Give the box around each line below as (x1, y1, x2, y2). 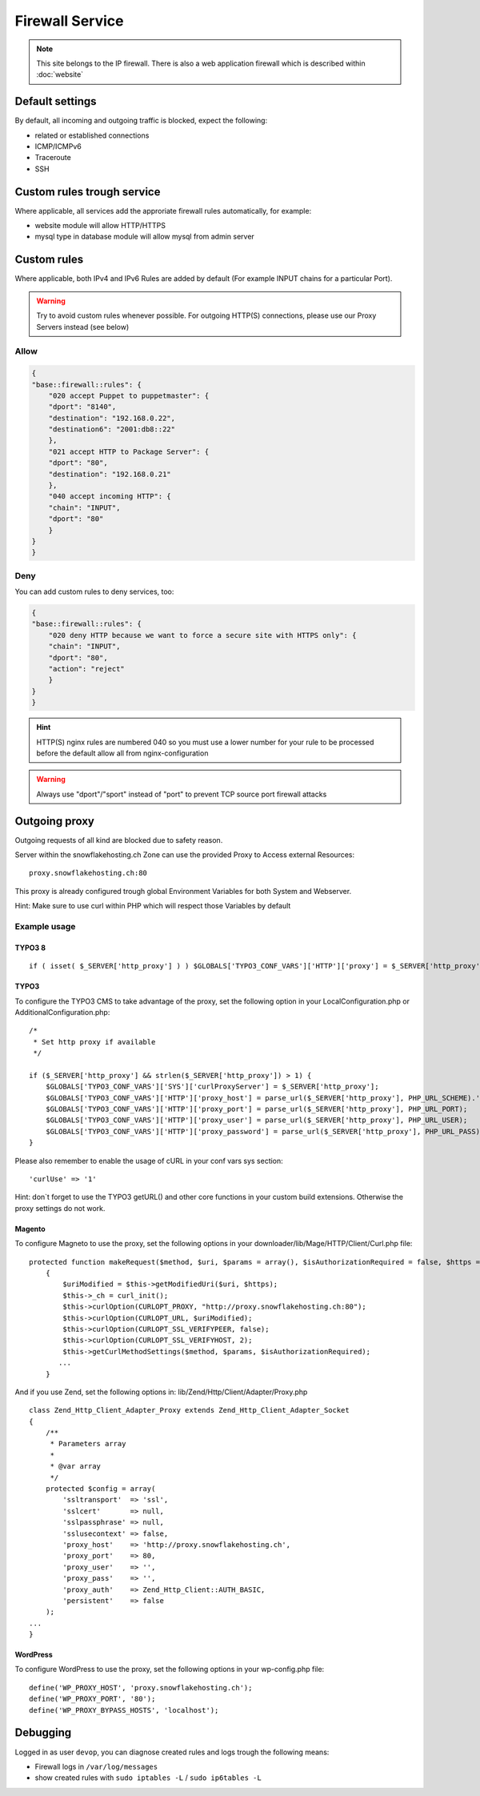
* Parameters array (50, 1439, 126, 1449)
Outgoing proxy (14, 814, 95, 828)
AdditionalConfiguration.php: (14, 1007, 110, 1016)
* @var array (50, 1461, 102, 1471)
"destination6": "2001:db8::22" (48, 425, 176, 434)
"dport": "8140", (48, 403, 117, 411)
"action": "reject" (48, 664, 126, 674)
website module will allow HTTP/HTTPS (34, 221, 166, 231)
